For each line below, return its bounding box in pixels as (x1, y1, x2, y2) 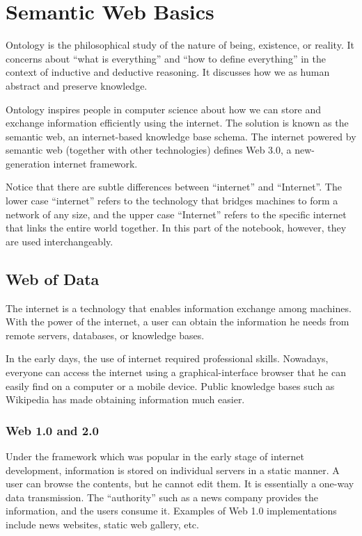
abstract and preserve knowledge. (6, 78, 148, 92)
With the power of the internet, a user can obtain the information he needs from (6, 314, 349, 329)
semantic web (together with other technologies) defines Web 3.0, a (6, 143, 292, 157)
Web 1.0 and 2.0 (6, 421, 99, 439)
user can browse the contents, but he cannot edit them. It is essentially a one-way (6, 476, 354, 491)
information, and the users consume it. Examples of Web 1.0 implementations (6, 503, 337, 518)
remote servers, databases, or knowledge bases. (6, 327, 205, 342)
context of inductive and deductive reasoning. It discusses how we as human (6, 65, 330, 79)
